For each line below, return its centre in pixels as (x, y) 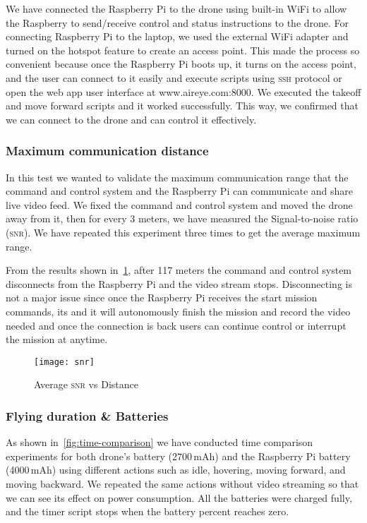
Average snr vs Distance (86, 384)
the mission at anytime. (57, 339)
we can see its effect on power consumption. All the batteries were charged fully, (179, 497)
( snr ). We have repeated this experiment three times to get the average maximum (183, 232)
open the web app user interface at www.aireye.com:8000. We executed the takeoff (183, 91)
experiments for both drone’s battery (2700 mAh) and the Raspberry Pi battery (178, 456)
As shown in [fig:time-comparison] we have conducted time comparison (160, 442)
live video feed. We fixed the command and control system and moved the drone (179, 204)
